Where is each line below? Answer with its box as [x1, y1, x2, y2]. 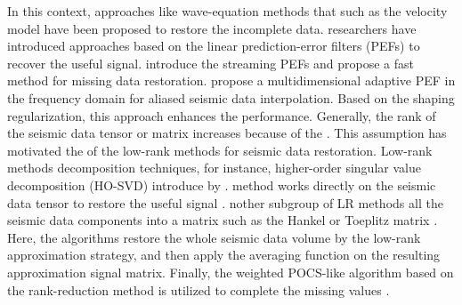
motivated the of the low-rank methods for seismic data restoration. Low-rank [7, 140, 433, 159]
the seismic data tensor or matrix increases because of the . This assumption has [7, 124, 447, 142]
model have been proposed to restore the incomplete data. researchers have [7, 19, 417, 37]
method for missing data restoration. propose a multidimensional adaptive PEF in [7, 71, 456, 90]
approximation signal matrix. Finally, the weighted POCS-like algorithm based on [7, 262, 454, 281]
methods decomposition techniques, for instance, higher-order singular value [7, 158, 421, 177]
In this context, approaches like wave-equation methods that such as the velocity [7, 2, 448, 20]
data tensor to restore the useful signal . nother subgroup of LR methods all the [7, 193, 443, 212]
